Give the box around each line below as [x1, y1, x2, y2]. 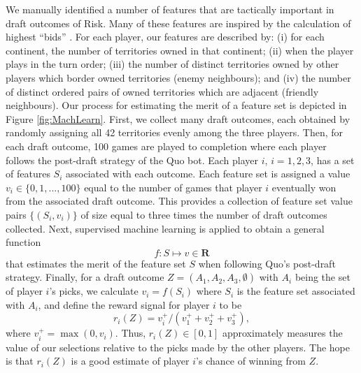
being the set [295, 270, 351, 284]
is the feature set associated [236, 284, 355, 298]
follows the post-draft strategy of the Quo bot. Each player [6, 152, 259, 167]
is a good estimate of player [71, 353, 190, 368]
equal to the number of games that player [84, 180, 262, 194]
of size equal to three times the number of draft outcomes [80, 207, 327, 221]
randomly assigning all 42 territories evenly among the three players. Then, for [6, 125, 344, 140]
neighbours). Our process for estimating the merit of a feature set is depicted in [6, 98, 347, 112]
